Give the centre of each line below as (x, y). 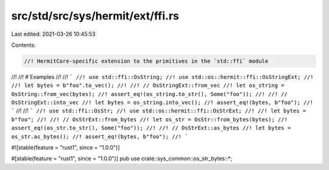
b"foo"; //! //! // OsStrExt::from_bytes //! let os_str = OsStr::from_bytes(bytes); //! (149, 119)
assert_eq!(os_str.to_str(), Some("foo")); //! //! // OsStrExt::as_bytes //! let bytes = (151, 128)
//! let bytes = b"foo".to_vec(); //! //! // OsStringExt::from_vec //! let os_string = (148, 86)
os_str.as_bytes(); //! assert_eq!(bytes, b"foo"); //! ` (100, 136)
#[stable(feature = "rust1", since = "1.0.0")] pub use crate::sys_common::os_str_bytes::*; (122, 158)
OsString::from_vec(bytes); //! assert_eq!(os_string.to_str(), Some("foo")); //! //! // (149, 94)
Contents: (23, 45)
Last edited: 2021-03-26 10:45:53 (53, 34)
